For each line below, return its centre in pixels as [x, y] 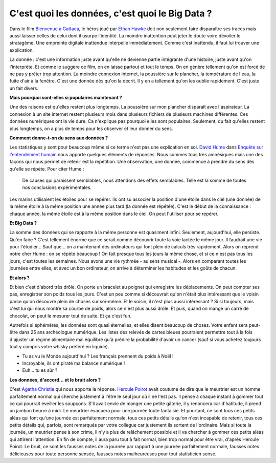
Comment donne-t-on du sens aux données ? [59, 138]
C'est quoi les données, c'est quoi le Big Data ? [111, 13]
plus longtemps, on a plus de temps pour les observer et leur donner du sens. [91, 129]
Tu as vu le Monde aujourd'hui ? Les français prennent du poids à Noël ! [98, 356]
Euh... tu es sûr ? [40, 370]
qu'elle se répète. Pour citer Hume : [47, 169]
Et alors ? [20, 278]
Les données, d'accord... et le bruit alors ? [55, 380]
